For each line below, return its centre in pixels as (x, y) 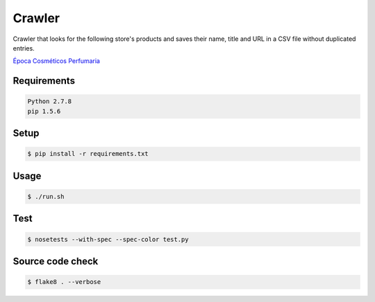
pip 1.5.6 (44, 111)
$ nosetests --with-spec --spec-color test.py (108, 239)
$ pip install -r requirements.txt (88, 154)
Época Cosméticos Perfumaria (57, 61)
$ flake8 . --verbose (64, 282)
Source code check (56, 261)
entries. (24, 48)
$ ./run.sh (46, 196)
